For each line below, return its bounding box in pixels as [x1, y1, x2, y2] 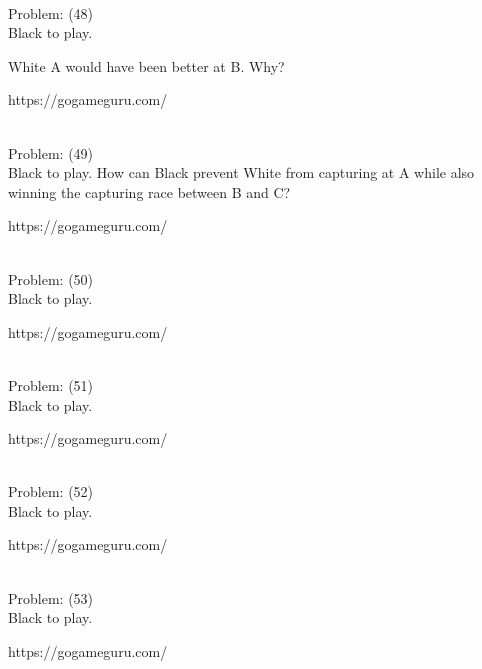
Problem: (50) [8, 268, 94, 289]
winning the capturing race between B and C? [8, 181, 291, 202]
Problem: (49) [8, 142, 94, 163]
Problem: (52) [8, 481, 94, 502]
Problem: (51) [8, 374, 94, 395]
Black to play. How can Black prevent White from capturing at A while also [8, 162, 475, 183]
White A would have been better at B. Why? [8, 55, 285, 76]
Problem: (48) [8, 2, 94, 23]
